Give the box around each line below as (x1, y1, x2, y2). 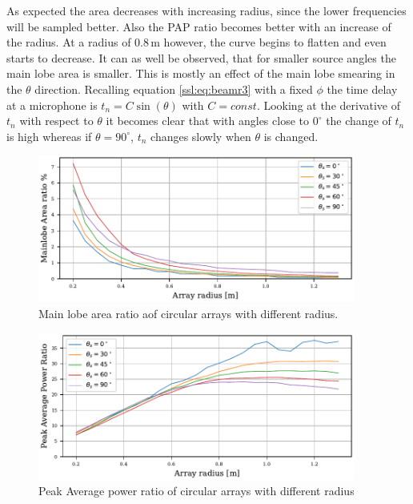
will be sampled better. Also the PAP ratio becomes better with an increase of (6, 18, 391, 34)
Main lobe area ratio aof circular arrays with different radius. (38, 305, 339, 321)
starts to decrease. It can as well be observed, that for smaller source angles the (6, 49, 396, 66)
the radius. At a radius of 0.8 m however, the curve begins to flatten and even (6, 34, 387, 50)
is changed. (263, 127, 319, 144)
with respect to (19, 112, 94, 129)
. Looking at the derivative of (256, 96, 401, 113)
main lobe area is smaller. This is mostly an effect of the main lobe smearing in (6, 65, 395, 82)
